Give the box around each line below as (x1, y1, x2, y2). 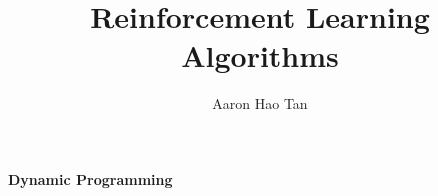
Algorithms (181, 35, 339, 76)
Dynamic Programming (8, 168, 173, 189)
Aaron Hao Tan (212, 93, 308, 114)
